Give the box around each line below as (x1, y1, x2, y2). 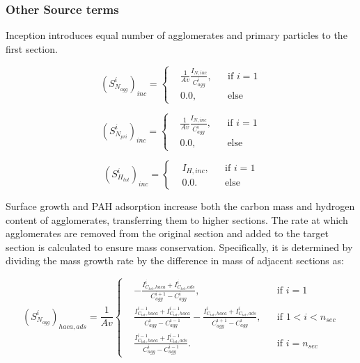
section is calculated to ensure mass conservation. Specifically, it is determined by (6, 239, 353, 254)
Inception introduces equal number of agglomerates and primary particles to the (6, 28, 347, 42)
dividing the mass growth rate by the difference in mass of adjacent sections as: (6, 253, 344, 268)
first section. (6, 41, 58, 56)
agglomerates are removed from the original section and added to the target (6, 226, 329, 241)
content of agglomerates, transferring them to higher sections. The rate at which (6, 212, 348, 227)
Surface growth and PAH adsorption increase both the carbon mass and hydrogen (6, 199, 355, 213)
